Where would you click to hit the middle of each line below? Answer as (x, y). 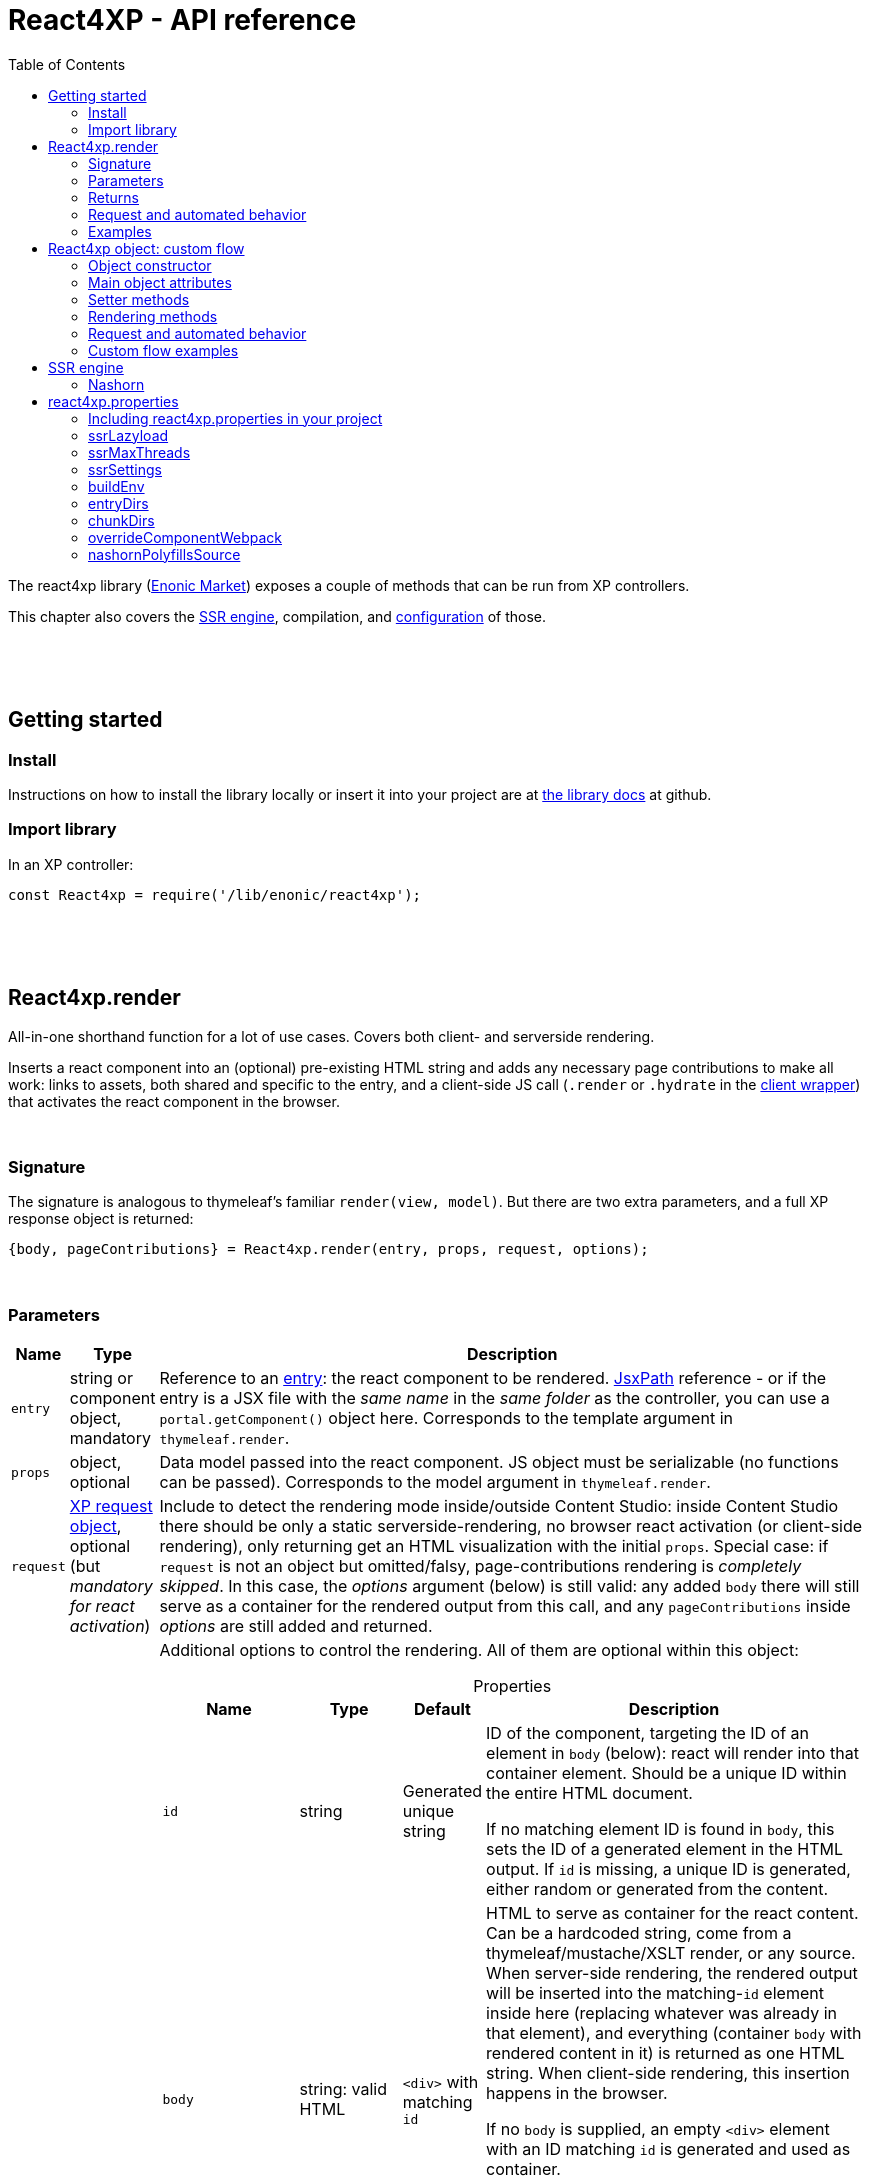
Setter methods (139, 299)
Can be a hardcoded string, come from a (639, 1933)
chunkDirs (121, 520)
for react (102, 1606)
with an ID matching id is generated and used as (668, 2149)
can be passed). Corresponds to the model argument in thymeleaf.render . (435, 1482)
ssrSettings (125, 469)
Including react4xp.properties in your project (235, 418)
